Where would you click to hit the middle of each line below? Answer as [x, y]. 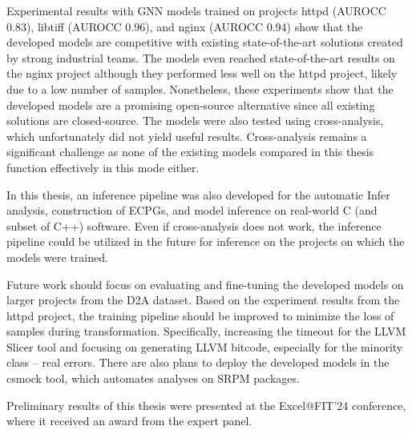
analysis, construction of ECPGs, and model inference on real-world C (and [192, 210]
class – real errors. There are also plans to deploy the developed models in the [198, 362]
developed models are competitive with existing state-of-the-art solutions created [205, 42]
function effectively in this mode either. [103, 167]
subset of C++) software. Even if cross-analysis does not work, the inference [194, 225]
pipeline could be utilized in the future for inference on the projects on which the [206, 241]
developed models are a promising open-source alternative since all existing [191, 104]
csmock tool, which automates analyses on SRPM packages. [153, 378]
